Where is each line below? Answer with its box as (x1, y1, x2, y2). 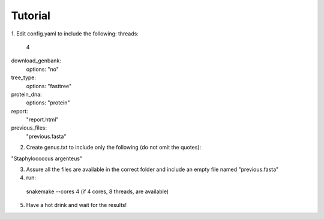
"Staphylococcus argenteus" (11, 155, 83, 162)
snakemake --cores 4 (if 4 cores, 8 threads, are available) (26, 188, 169, 195)
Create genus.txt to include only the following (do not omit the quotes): (26, 144, 202, 151)
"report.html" (26, 116, 59, 123)
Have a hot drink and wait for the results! (26, 202, 127, 209)
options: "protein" (26, 99, 70, 106)
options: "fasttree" (26, 82, 72, 89)
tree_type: (11, 74, 36, 81)
